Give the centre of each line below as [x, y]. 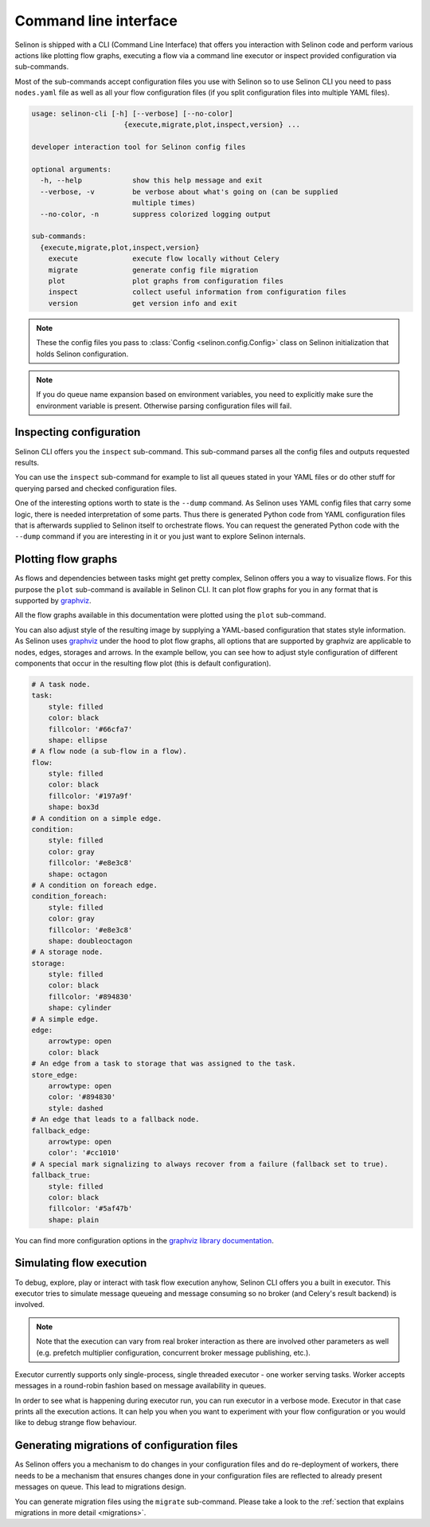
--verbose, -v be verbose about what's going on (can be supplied [189, 192]
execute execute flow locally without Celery [164, 259]
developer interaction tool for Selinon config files [139, 147]
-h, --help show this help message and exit [151, 181]
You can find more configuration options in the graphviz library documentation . [144, 1240]
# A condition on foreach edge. [95, 885]
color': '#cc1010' [84, 1153]
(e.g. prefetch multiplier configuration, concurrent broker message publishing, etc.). [173, 1352]
